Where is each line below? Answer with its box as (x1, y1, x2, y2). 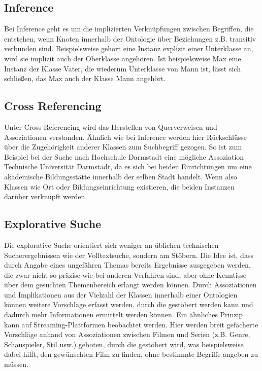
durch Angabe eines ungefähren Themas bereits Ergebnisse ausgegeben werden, (4, 259, 251, 270)
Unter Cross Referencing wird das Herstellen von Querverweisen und (4, 121, 217, 132)
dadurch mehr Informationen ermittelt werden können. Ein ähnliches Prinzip (4, 309, 243, 320)
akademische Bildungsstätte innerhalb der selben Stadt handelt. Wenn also (4, 171, 237, 181)
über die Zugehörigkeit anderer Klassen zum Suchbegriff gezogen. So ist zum (4, 141, 242, 152)
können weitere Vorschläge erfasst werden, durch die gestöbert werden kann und (4, 299, 253, 310)
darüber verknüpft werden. (4, 191, 87, 202)
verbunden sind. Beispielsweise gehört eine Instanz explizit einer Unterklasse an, (4, 43, 253, 54)
